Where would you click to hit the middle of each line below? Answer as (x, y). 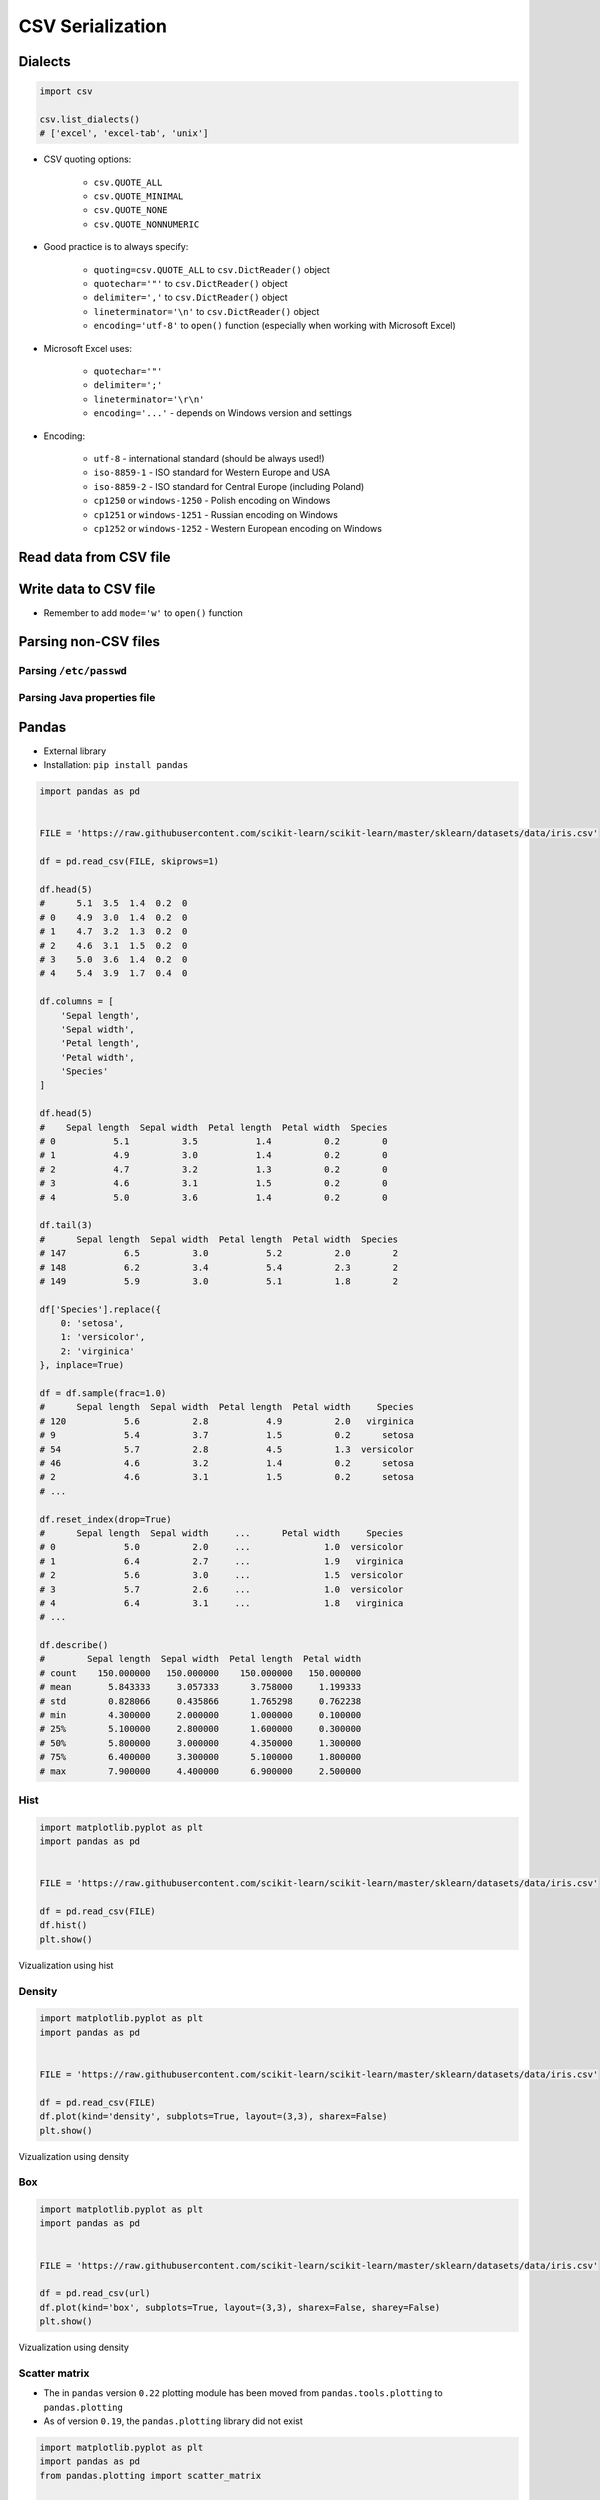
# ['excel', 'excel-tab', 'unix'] (124, 133)
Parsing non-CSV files (89, 641)
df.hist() (63, 1925)
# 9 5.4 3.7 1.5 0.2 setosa (227, 1435)
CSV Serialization (92, 26)
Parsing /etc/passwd (72, 670)
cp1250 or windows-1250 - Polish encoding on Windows (212, 501)
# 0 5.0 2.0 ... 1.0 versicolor (221, 1547)
